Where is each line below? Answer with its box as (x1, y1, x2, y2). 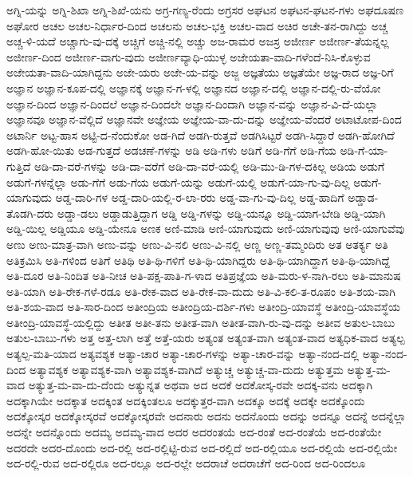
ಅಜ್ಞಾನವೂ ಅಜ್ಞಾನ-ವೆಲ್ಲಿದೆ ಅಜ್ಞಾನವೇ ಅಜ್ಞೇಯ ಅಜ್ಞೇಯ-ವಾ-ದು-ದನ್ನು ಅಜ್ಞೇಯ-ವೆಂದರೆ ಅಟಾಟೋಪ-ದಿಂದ (6, 111, 402, 128)
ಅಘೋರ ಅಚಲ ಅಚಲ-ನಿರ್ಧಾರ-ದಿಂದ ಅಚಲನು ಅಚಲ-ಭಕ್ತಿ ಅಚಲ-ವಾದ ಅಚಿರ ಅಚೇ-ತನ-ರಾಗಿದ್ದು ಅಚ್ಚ (6, 17, 388, 34)
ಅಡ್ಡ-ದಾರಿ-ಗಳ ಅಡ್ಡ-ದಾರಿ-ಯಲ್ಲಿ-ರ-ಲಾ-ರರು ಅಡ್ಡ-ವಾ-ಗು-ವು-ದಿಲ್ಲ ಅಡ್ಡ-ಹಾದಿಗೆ (55, 189, 344, 206)
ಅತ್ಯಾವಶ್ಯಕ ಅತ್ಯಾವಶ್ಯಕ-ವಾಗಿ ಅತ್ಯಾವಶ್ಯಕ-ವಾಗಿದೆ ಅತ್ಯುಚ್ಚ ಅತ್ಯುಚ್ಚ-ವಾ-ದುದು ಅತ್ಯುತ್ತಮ (29, 361, 344, 377)
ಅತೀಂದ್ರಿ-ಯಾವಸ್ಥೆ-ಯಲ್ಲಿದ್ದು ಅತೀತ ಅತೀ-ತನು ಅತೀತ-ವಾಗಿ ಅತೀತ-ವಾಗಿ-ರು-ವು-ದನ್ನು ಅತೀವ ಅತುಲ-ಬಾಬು (6, 313, 395, 330)
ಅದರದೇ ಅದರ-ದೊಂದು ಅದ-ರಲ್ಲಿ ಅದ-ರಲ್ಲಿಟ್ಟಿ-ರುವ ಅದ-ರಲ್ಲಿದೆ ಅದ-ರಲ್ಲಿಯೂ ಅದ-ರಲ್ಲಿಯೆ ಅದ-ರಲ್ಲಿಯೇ (6, 439, 398, 455)
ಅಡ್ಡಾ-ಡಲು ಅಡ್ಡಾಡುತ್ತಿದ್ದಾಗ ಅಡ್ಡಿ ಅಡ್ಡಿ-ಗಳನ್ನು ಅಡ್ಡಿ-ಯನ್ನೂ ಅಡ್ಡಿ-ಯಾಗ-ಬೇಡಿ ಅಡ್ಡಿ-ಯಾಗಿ (57, 204, 386, 221)
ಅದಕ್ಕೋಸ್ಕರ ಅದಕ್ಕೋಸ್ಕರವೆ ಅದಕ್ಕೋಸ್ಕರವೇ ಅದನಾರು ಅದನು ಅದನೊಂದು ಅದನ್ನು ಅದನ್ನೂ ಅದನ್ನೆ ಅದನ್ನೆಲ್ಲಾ (6, 408, 407, 424)
